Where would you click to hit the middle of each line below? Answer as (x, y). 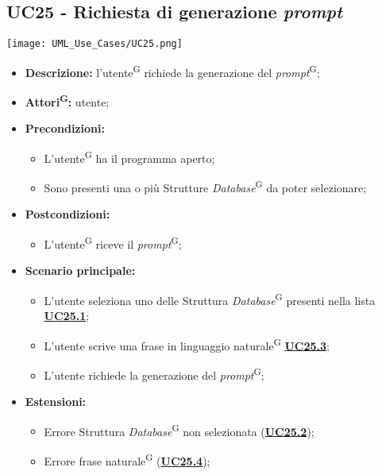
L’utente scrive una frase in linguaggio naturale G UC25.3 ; (187, 344)
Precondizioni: (65, 128)
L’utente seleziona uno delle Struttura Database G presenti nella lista (210, 299)
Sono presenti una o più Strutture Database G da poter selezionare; (205, 186)
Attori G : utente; (67, 100)
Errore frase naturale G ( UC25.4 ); (127, 460)
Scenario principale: (80, 270)
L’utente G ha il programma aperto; (129, 156)
